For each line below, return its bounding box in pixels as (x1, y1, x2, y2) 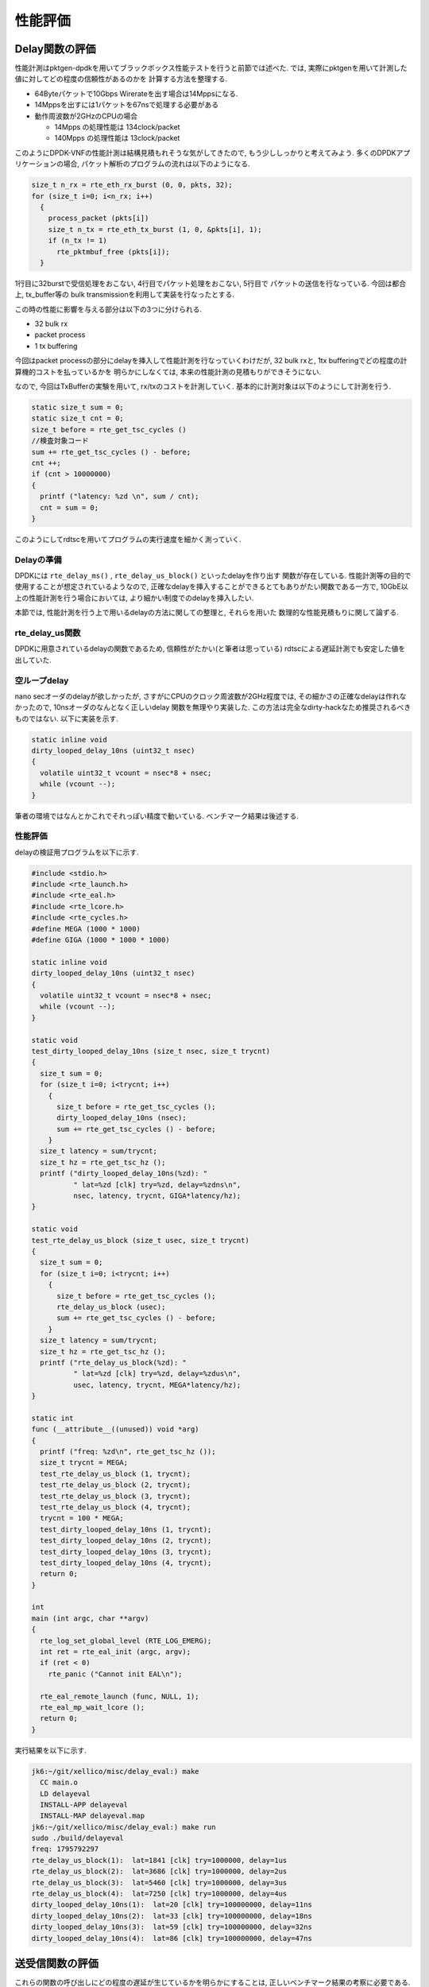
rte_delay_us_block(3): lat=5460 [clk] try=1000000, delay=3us (31, 1878, 288, 1887)
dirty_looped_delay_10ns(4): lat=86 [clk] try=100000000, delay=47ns (31, 1934, 313, 1942)
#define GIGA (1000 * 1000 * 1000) (31, 935, 170, 945)
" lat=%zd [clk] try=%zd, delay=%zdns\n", (72, 1180, 242, 1189)
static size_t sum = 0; (31, 403, 125, 412)
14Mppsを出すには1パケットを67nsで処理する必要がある (34, 100, 218, 110)
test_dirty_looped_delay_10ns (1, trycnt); (40, 1524, 212, 1534)
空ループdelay (14, 675, 69, 686)
